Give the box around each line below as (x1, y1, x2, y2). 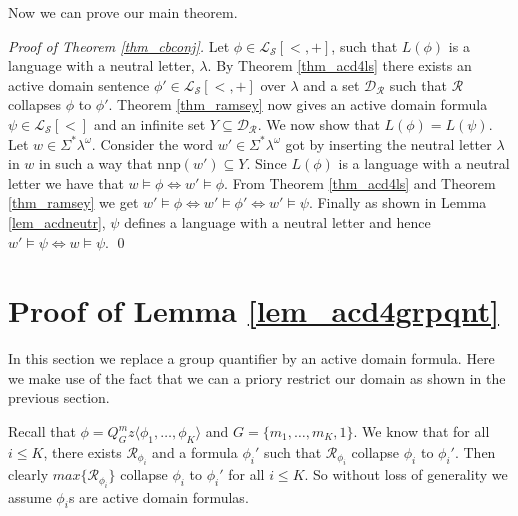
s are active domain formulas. (68, 486, 249, 507)
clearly (8, 464, 49, 485)
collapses (8, 94, 62, 115)
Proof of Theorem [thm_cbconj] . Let (8, 35, 230, 56)
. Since (246, 153, 287, 174)
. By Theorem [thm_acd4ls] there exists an (207, 55, 472, 76)
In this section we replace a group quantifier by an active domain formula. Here (8, 348, 495, 369)
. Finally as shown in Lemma (308, 192, 487, 213)
